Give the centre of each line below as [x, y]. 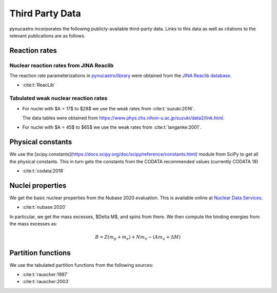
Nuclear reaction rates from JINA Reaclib [62, 65]
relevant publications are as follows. [47, 35]
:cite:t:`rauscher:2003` [46, 282]
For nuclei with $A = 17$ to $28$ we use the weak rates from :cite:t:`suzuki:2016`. [108, 108]
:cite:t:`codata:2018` [43, 171]
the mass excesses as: [33, 224]
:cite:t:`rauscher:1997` [45, 275]
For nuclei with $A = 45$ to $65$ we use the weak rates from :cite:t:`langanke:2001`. [112, 127]
